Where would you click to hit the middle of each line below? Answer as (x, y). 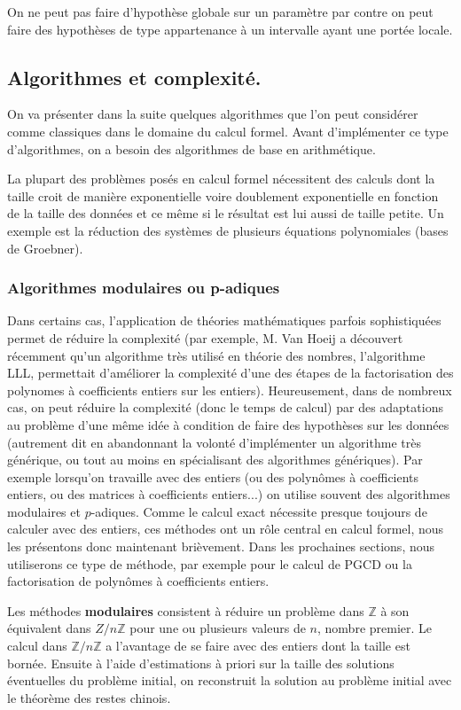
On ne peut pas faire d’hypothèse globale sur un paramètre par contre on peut (220, 12)
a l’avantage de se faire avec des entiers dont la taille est (258, 646)
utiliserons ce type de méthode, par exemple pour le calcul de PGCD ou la (210, 563)
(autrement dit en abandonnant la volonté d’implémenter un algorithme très (214, 442)
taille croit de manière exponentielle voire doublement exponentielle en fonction (223, 195)
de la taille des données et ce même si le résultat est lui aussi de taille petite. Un (226, 213)
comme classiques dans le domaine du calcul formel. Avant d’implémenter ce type (228, 131)
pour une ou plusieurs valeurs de (218, 628)
